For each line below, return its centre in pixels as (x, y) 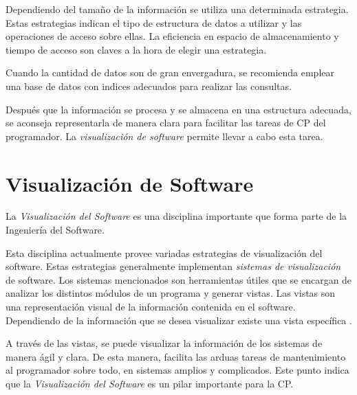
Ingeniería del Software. (55, 230)
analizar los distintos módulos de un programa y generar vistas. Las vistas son (171, 293)
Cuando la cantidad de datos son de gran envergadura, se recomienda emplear (170, 72)
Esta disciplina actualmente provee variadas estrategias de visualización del (164, 252)
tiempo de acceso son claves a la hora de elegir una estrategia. (136, 49)
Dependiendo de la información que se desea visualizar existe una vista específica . (179, 320)
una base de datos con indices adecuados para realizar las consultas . (149, 86)
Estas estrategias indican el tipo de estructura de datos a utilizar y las (154, 22)
